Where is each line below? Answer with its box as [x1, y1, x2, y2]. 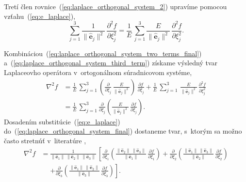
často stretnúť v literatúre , [4, 135, 86, 145]
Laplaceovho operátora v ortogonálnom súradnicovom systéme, [4, 67, 192, 77]
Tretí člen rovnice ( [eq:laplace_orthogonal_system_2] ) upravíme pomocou [4, 1, 227, 11]
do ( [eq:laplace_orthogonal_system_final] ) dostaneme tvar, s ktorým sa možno [4, 126, 242, 136]
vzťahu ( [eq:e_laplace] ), [4, 11, 76, 21]
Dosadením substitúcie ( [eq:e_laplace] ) [4, 116, 120, 126]
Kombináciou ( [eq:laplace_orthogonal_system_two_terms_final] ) [4, 48, 202, 58]
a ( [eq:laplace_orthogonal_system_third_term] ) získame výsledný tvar [4, 58, 217, 68]
